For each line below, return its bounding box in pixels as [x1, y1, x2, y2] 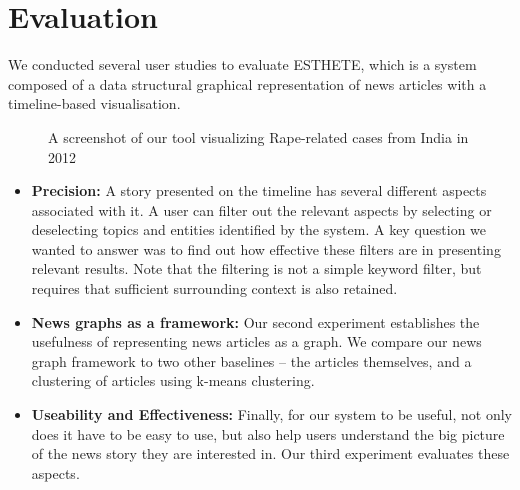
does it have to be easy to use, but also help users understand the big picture [31, 423, 505, 444]
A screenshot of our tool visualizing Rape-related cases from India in [48, 126, 469, 147]
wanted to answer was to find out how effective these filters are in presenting [31, 238, 501, 259]
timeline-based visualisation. [8, 93, 181, 114]
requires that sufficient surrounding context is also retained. [31, 278, 398, 299]
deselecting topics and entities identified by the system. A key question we [31, 219, 487, 240]
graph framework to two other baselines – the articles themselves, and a [31, 350, 472, 371]
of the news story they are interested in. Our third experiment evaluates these [31, 443, 510, 464]
